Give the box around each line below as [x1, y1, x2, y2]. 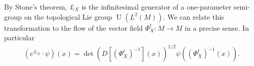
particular [4, 32, 34, 43]
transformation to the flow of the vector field [4, 22, 143, 33]
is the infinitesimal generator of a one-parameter [81, 2, 232, 12]
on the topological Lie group [24, 11, 113, 22]
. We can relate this [163, 11, 224, 22]
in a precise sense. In [185, 22, 249, 33]
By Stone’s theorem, [4, 2, 67, 12]
